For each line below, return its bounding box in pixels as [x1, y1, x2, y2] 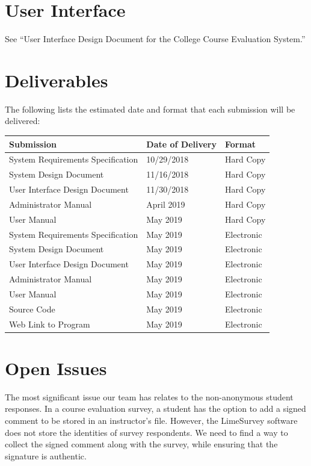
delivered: [5, 114, 40, 127]
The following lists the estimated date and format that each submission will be [5, 102, 295, 115]
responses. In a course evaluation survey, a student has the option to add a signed [5, 402, 306, 415]
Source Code [9, 302, 55, 315]
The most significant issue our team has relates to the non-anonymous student [5, 390, 294, 403]
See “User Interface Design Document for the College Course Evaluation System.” [5, 33, 306, 45]
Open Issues [5, 355, 107, 380]
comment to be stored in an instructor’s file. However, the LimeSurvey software [5, 414, 298, 427]
